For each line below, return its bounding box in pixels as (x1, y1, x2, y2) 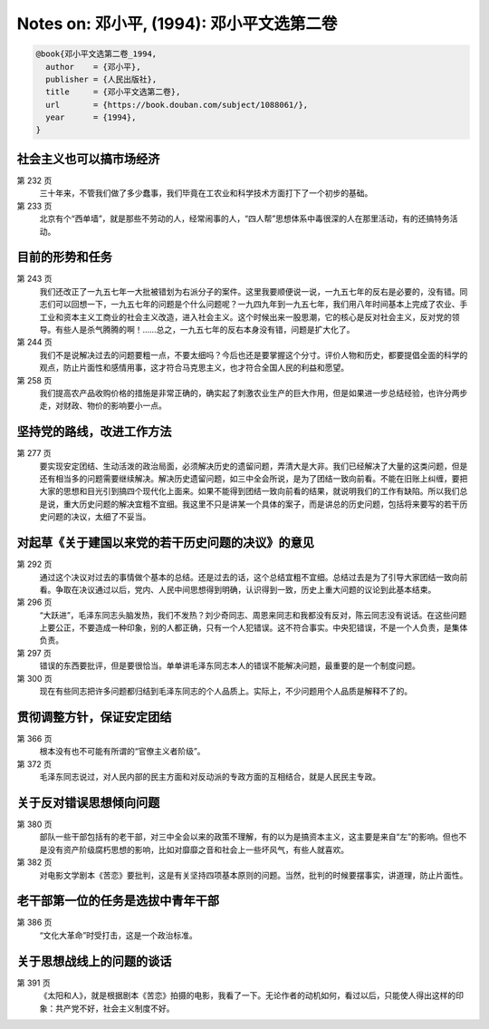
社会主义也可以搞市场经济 (16, 150, 160, 167)
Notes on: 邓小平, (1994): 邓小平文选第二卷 (16, 14, 338, 34)
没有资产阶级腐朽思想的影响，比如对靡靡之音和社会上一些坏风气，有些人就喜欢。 (46, 844, 349, 855)
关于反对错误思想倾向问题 (16, 794, 160, 811)
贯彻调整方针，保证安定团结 (16, 709, 172, 724)
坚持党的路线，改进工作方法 (16, 424, 172, 440)
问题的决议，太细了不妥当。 (46, 511, 151, 522)
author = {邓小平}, (45, 62, 141, 72)
